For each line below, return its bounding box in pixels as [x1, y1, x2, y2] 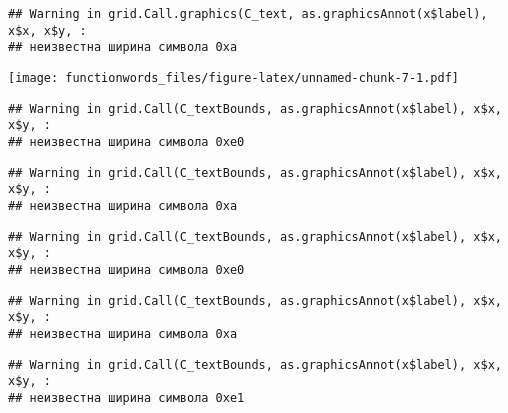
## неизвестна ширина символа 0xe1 [8, 390, 245, 405]
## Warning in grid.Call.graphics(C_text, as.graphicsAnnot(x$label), [8, 7, 488, 21]
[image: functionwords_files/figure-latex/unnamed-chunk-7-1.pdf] [8, 70, 460, 85]
